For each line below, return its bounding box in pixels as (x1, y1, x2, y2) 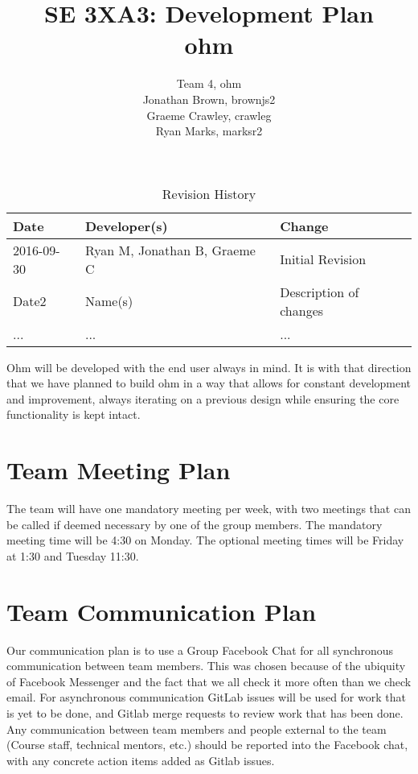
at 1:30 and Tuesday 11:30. (6, 547, 139, 564)
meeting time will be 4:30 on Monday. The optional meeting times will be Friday (6, 532, 404, 548)
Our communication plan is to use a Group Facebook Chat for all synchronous (6, 641, 394, 658)
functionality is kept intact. (6, 406, 141, 423)
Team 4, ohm (176, 75, 242, 92)
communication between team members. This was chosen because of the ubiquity (6, 657, 406, 674)
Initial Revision (280, 250, 367, 269)
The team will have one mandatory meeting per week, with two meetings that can (6, 500, 411, 517)
